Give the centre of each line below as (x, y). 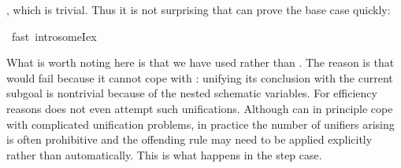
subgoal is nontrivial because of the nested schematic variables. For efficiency (192, 93)
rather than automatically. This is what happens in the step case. (164, 154)
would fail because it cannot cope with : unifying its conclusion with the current (200, 77)
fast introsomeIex (54, 36)
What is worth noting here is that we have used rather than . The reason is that (200, 62)
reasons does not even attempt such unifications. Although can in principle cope (200, 108)
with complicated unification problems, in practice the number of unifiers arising (200, 124)
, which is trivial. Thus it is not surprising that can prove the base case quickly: (199, 9)
